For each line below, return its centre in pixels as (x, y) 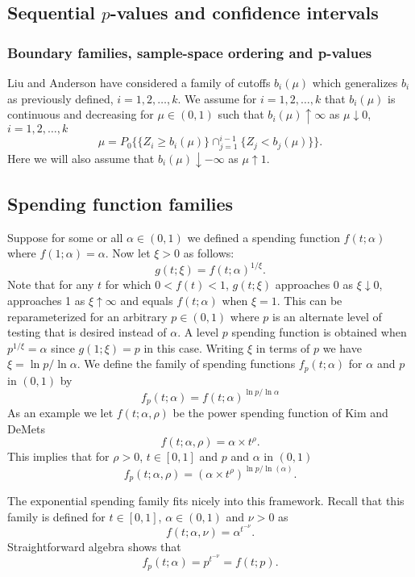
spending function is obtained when (319, 332)
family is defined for (56, 516)
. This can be (309, 300)
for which (128, 284)
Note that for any (51, 284)
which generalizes (355, 82)
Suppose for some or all (65, 237)
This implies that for (58, 456)
